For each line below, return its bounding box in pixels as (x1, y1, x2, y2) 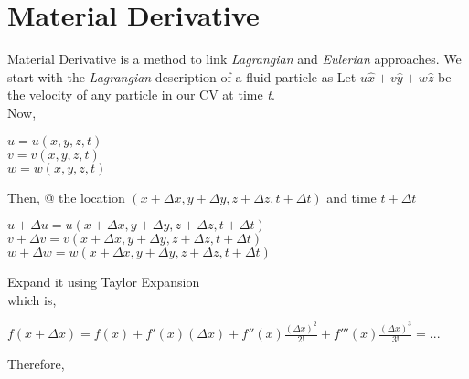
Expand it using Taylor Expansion (7, 272, 200, 291)
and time (326, 187, 377, 206)
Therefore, (7, 353, 65, 373)
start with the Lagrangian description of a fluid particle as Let (7, 67, 357, 86)
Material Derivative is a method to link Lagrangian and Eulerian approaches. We (7, 49, 462, 68)
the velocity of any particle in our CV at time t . (7, 85, 275, 104)
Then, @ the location (7, 187, 125, 206)
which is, (7, 290, 57, 309)
